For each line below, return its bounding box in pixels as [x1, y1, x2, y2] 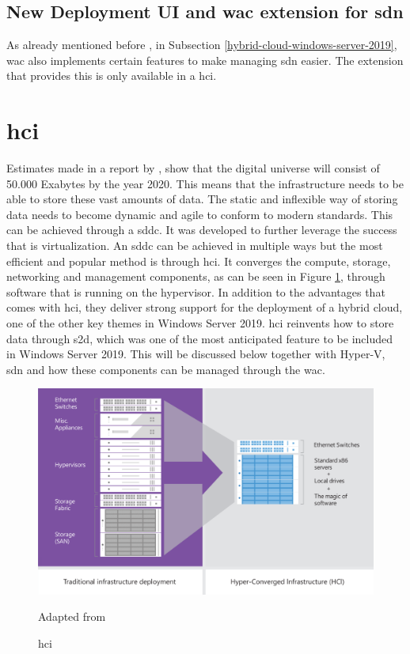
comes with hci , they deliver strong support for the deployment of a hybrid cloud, [6, 299, 403, 316]
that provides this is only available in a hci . [6, 67, 217, 84]
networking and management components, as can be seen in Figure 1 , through [6, 268, 385, 285]
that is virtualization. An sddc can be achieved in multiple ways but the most [6, 237, 383, 254]
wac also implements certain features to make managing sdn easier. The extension [6, 51, 404, 68]
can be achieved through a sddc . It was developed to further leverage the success [6, 221, 397, 238]
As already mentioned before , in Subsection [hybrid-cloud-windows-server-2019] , [6, 36, 397, 53]
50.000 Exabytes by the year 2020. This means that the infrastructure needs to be [6, 175, 404, 191]
